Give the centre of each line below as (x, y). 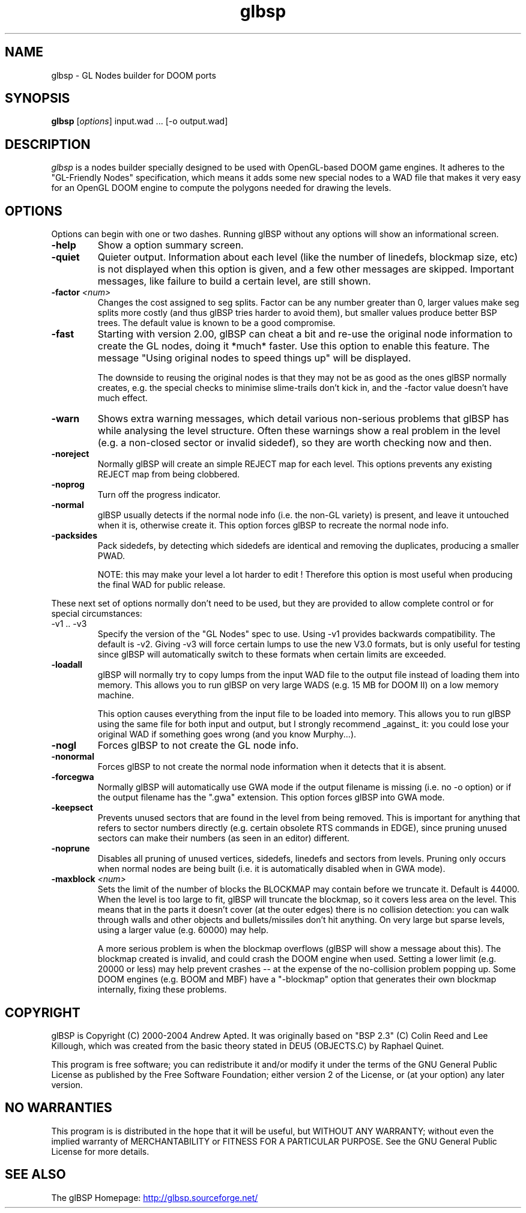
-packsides (74, 536)
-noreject (70, 454)
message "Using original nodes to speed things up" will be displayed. (254, 358)
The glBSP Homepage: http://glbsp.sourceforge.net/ (155, 1197)
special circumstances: (97, 614)
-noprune (71, 848)
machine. (116, 695)
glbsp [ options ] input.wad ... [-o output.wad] (140, 121)
